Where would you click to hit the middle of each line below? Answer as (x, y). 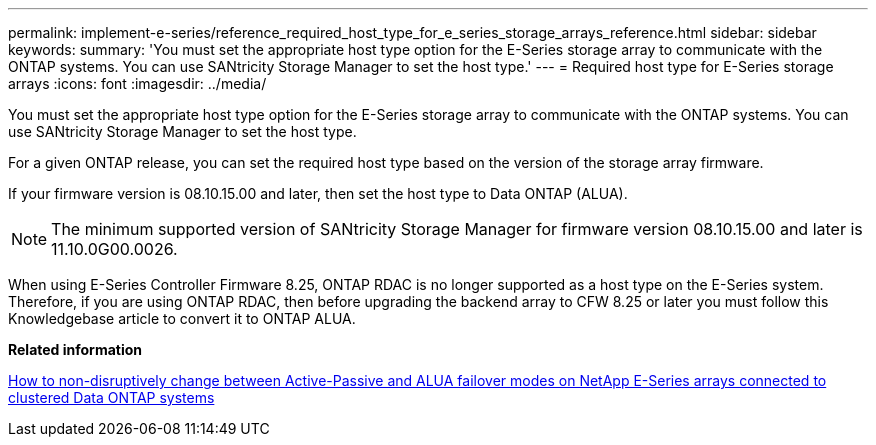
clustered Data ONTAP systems (111, 397)
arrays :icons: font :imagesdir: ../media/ (137, 83)
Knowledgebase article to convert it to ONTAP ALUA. (182, 318)
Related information (75, 349)
